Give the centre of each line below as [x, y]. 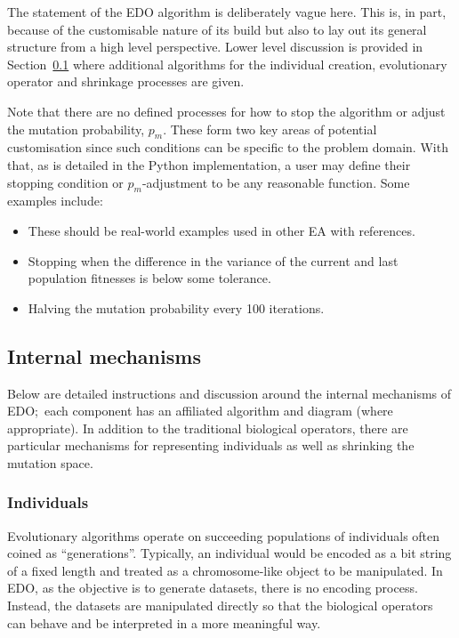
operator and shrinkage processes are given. [126, 81]
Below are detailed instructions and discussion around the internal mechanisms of [229, 393]
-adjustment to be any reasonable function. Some [276, 182]
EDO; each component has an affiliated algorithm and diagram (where [200, 411]
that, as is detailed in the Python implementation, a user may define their [209, 164]
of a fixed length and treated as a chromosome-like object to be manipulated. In [225, 570]
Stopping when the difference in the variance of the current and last [213, 260]
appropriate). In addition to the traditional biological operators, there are [208, 428]
